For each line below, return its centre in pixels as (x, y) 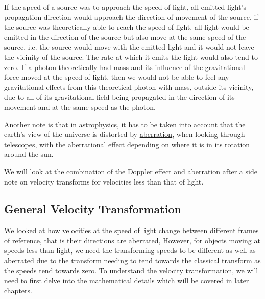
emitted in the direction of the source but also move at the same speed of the (125, 37)
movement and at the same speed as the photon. (80, 107)
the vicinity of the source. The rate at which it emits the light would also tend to (131, 56)
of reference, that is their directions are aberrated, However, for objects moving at (132, 240)
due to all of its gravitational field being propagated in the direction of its (119, 97)
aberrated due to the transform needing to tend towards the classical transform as (132, 260)
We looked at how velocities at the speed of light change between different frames (131, 230)
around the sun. (29, 154)
